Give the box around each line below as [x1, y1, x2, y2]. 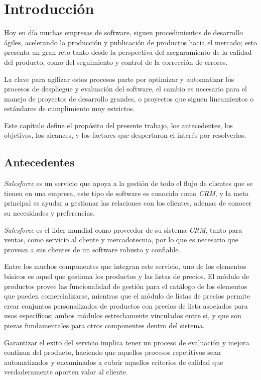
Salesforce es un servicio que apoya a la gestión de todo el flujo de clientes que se [4, 178, 253, 188]
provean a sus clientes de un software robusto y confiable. [4, 244, 181, 254]
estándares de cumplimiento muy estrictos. [4, 103, 135, 114]
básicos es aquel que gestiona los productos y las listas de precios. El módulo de [4, 271, 249, 281]
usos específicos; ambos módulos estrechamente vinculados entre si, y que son [4, 310, 241, 321]
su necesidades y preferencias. [4, 208, 95, 218]
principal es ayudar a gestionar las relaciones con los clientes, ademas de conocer [4, 198, 252, 208]
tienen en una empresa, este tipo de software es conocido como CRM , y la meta [4, 187, 249, 198]
